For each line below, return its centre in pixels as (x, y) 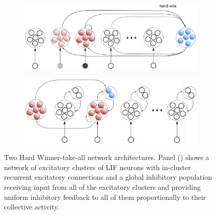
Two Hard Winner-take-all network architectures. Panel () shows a (107, 157)
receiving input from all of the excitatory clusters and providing (102, 186)
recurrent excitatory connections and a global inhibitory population (108, 177)
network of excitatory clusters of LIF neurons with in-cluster (97, 167)
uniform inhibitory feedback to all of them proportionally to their (105, 197)
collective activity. (32, 207)
